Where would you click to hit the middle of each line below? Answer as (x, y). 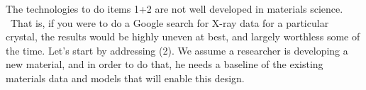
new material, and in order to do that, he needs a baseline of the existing (165, 64)
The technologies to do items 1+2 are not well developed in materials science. (174, 9)
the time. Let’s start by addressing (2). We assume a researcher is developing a (177, 50)
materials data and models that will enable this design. (125, 78)
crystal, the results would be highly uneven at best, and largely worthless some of (183, 36)
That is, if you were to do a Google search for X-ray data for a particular (170, 22)
